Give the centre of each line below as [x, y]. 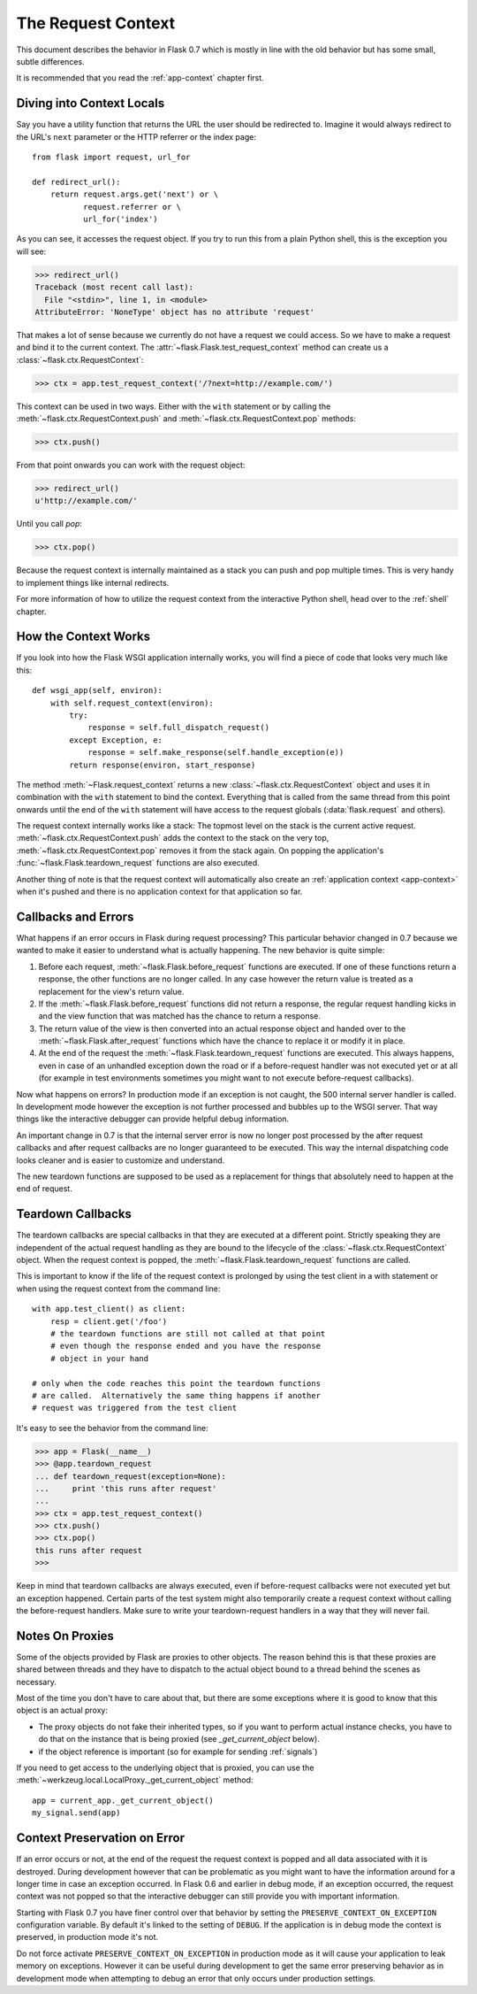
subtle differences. [50, 61]
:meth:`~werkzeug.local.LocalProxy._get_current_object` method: [135, 1780]
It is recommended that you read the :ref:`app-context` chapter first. [140, 78]
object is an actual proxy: [62, 1710]
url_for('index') [120, 219]
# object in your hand [99, 1358]
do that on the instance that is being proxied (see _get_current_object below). [179, 1739]
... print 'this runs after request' [126, 1488]
